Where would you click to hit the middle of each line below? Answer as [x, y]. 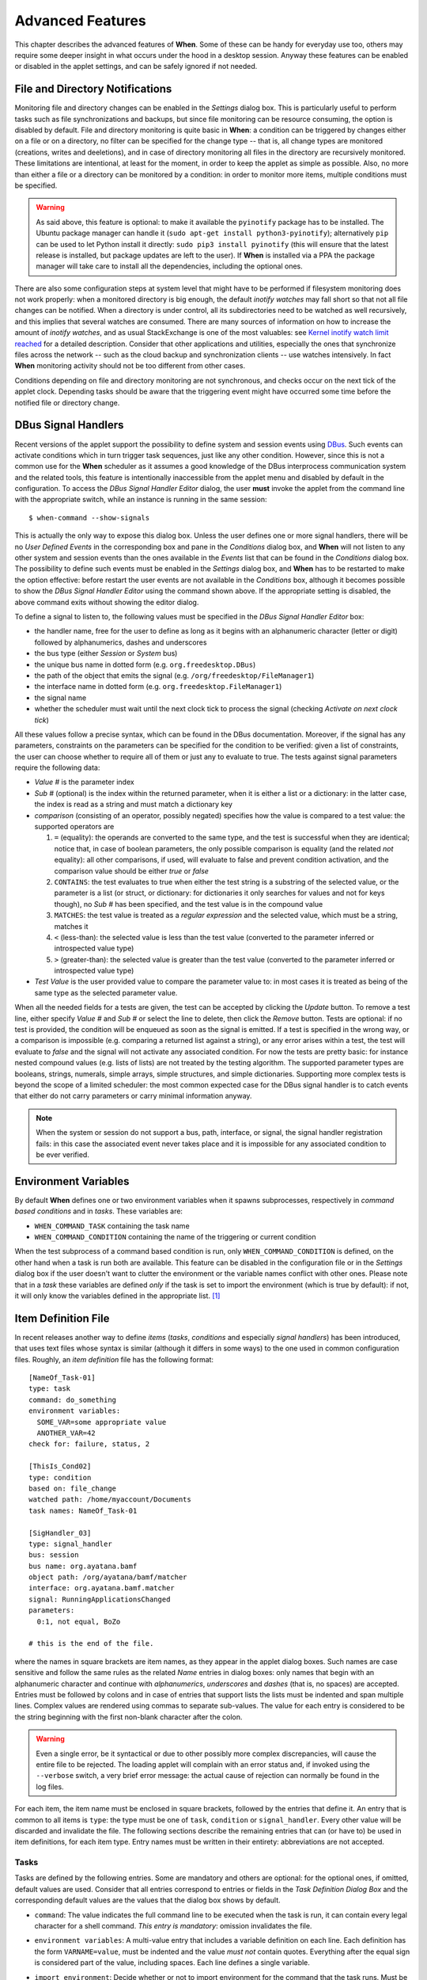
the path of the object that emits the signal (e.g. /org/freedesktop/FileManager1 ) [174, 675]
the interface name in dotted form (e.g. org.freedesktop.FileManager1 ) [158, 687]
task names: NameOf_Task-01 [83, 1510]
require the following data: [57, 767]
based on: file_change [73, 1488]
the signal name [60, 698]
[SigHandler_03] [60, 1533]
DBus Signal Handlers [69, 425]
